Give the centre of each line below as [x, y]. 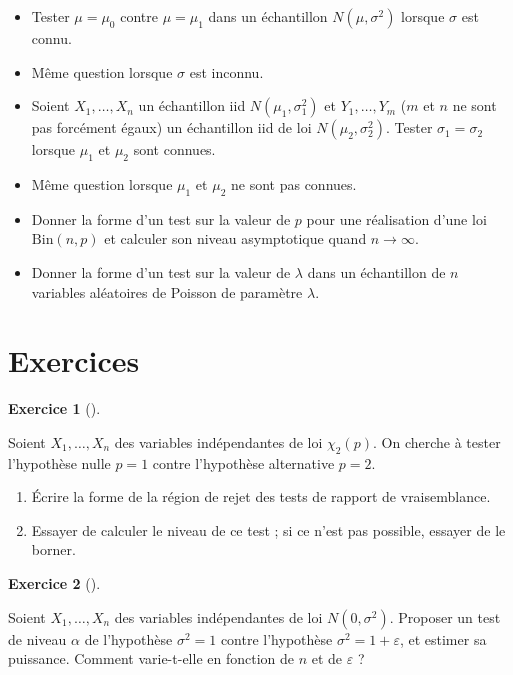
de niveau [37, 638]
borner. [53, 549]
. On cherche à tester [436, 441]
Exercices [74, 360]
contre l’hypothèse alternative [243, 462]
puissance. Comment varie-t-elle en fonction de [151, 658]
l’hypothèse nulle [59, 462]
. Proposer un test [445, 616]
